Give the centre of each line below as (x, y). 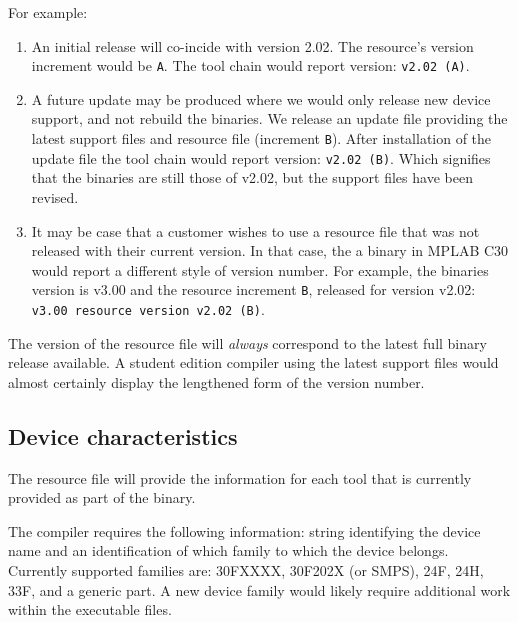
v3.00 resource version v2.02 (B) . (148, 308)
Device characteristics (123, 435)
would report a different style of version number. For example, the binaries (260, 269)
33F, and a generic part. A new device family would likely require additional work (259, 589)
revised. (55, 196)
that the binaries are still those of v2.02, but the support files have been (252, 177)
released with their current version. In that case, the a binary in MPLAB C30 (270, 250)
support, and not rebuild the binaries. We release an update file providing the (269, 118)
